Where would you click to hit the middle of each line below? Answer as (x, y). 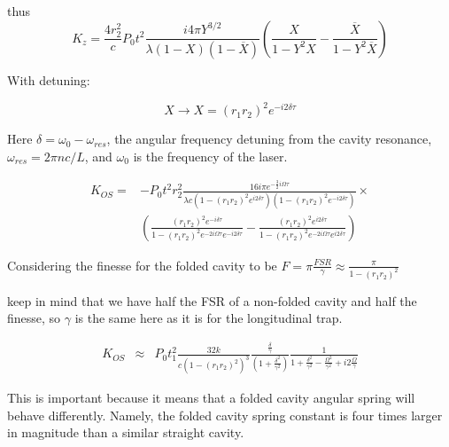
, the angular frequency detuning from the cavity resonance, (269, 139)
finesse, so (34, 318)
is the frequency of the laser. (210, 156)
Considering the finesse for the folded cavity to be (142, 265)
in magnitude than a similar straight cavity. (126, 432)
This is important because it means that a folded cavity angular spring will (211, 398)
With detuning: (49, 80)
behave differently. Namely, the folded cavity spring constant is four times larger (225, 415)
